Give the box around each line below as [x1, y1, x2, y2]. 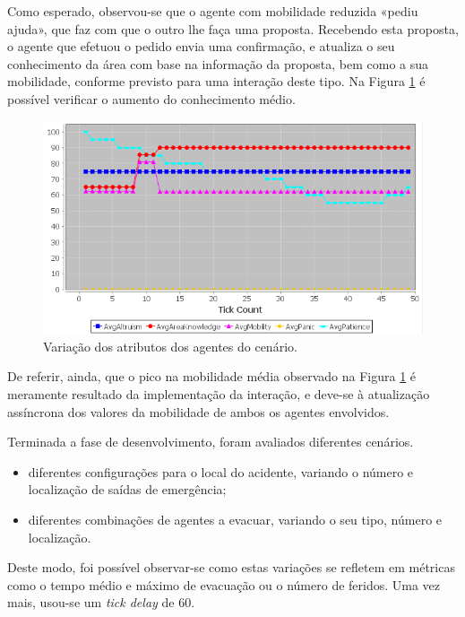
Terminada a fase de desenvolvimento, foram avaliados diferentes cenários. [7, 432, 414, 451]
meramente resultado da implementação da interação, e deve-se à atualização [7, 385, 430, 404]
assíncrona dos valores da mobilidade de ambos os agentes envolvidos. [7, 402, 390, 421]
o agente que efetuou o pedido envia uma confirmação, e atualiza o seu [7, 37, 395, 56]
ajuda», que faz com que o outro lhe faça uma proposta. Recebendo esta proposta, [7, 19, 459, 38]
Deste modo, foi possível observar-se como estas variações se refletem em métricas [7, 558, 455, 577]
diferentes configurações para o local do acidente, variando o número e [28, 462, 414, 481]
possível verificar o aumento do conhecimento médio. [7, 89, 296, 108]
